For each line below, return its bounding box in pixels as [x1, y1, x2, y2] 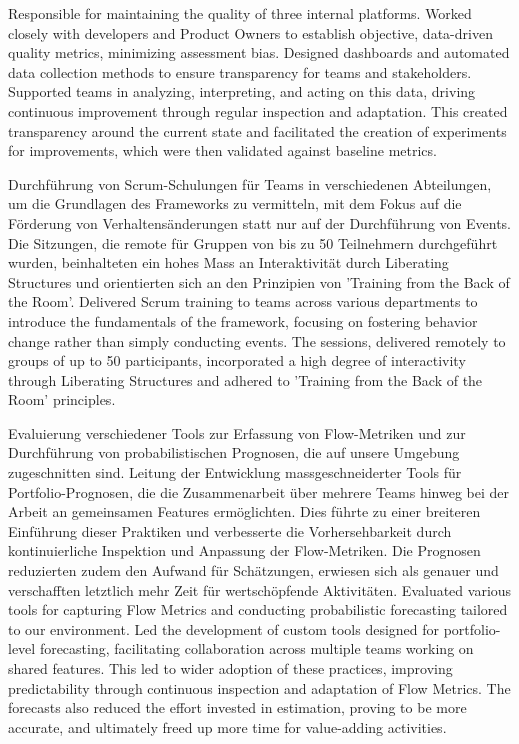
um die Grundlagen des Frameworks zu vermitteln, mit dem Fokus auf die [8, 193, 462, 214]
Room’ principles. [8, 389, 116, 410]
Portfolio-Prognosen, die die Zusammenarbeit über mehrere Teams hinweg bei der [8, 481, 510, 502]
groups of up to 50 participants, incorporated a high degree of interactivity [8, 350, 466, 371]
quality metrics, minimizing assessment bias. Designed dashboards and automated [8, 42, 510, 63]
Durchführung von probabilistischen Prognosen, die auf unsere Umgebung [8, 442, 460, 463]
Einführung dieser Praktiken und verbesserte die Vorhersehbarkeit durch [8, 520, 452, 541]
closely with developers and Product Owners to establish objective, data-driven [8, 22, 493, 43]
